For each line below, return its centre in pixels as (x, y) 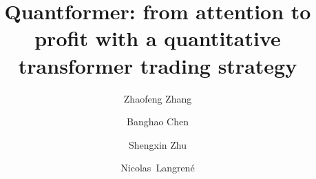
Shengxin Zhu (158, 144)
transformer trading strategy (158, 65)
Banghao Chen (158, 122)
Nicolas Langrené (158, 168)
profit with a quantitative (158, 38)
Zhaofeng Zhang (158, 98)
